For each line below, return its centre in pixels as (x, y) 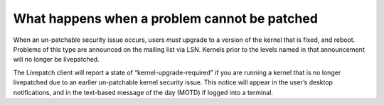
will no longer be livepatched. (56, 60)
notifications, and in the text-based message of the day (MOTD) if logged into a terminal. (143, 92)
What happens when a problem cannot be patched (165, 18)
